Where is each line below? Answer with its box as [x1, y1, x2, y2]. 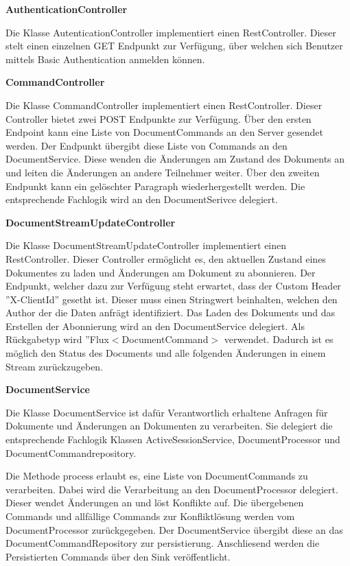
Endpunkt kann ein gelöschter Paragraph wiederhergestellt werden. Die [5, 178, 305, 193]
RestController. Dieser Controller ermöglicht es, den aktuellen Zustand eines [5, 251, 326, 266]
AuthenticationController [5, 2, 128, 16]
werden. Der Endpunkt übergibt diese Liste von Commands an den [5, 138, 288, 152]
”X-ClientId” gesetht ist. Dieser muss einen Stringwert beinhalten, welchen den [5, 292, 338, 306]
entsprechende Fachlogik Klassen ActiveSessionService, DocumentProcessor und [5, 432, 340, 447]
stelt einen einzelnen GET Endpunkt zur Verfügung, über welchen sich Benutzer [5, 38, 343, 53]
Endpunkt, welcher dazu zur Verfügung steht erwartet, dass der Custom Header [5, 279, 341, 293]
